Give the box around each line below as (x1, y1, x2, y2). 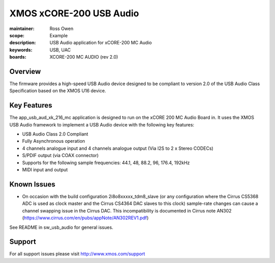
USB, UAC (49, 46, 71, 53)
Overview (9, 67, 41, 76)
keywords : (9, 46, 33, 53)
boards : (9, 54, 26, 60)
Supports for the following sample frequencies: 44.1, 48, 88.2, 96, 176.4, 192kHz (22, 160, 190, 166)
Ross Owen (49, 25, 74, 32)
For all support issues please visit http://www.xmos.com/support (9, 251, 145, 257)
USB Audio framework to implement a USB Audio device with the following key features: (9, 121, 195, 127)
